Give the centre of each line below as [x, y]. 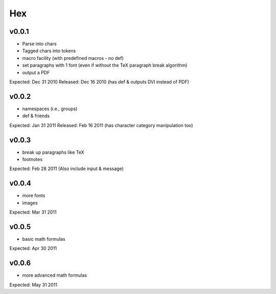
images [30, 203]
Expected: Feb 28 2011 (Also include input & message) [66, 169]
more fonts [34, 196]
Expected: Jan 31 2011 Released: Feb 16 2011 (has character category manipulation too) [101, 125]
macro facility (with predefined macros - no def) [73, 58]
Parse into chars [39, 44]
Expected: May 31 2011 [33, 285]
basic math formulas [44, 239]
